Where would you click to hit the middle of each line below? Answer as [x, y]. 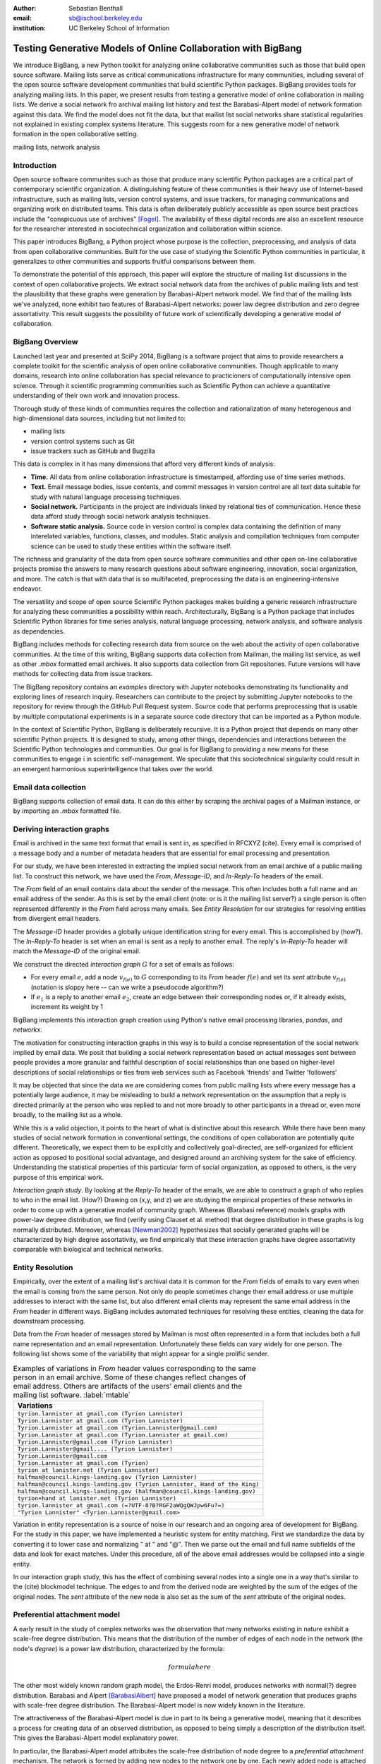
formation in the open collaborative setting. [76, 134]
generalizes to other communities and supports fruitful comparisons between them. [135, 262]
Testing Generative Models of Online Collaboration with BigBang [158, 48]
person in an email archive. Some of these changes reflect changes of [129, 1377]
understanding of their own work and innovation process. [96, 396]
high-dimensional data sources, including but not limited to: [99, 418]
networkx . [28, 1029]
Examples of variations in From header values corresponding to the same [135, 1368]
